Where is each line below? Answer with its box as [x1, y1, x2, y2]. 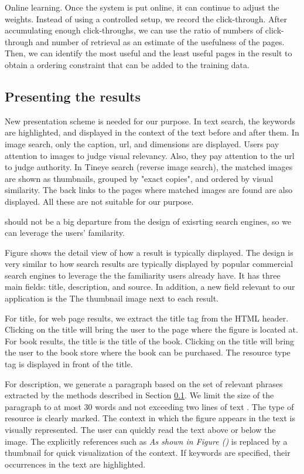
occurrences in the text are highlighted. [5, 458, 146, 470]
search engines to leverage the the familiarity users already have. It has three [5, 269, 281, 281]
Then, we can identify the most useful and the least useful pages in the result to [5, 47, 292, 59]
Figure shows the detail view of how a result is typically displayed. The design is [5, 246, 293, 258]
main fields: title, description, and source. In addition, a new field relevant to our [5, 280, 295, 293]
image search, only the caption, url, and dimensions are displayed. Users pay [5, 137, 279, 150]
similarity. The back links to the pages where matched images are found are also [5, 184, 293, 196]
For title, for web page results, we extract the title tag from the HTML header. [5, 312, 289, 324]
